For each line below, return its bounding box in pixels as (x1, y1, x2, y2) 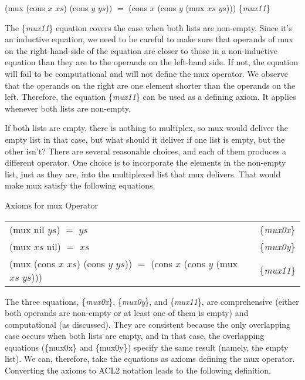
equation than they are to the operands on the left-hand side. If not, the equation (5, 56, 298, 68)
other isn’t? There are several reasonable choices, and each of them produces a (5, 144, 287, 157)
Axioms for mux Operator (5, 199, 98, 211)
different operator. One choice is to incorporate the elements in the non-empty (5, 156, 286, 169)
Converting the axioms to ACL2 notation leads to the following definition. (5, 364, 271, 376)
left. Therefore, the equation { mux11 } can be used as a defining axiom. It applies (5, 90, 296, 103)
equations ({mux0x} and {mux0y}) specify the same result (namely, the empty (5, 341, 289, 353)
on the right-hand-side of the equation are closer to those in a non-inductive (5, 44, 278, 56)
